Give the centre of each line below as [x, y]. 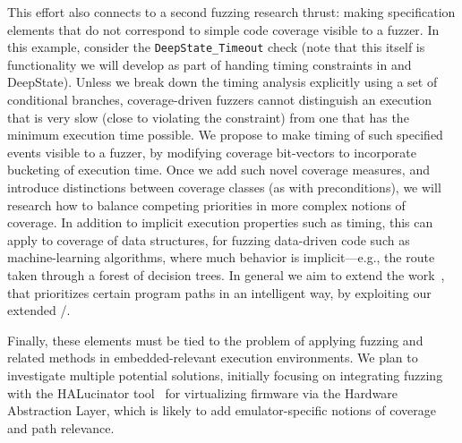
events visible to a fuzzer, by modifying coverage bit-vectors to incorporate [212, 152]
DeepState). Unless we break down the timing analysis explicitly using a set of [222, 82]
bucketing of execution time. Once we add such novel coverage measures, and [218, 170]
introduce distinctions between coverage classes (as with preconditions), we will [224, 187]
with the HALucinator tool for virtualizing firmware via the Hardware [203, 392]
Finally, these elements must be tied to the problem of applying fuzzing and [215, 340]
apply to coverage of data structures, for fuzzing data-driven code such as [209, 239]
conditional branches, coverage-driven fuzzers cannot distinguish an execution [220, 100]
